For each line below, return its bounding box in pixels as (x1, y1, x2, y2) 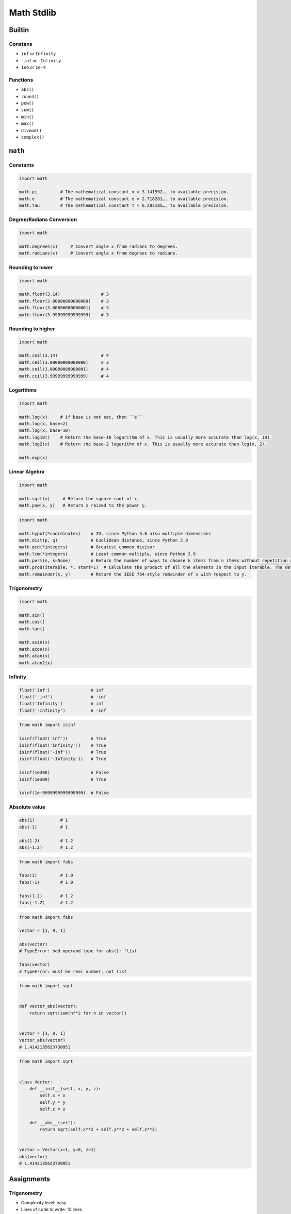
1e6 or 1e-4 (21, 65, 46, 70)
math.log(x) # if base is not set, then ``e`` (19, 414, 143, 420)
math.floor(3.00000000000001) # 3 (19, 305, 109, 311)
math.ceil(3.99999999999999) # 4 (19, 373, 109, 379)
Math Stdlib (9, 7, 57, 18)
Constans (9, 40, 32, 47)
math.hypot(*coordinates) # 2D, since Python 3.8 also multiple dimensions (19, 531, 211, 536)
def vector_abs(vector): (19, 1003, 79, 1009)
